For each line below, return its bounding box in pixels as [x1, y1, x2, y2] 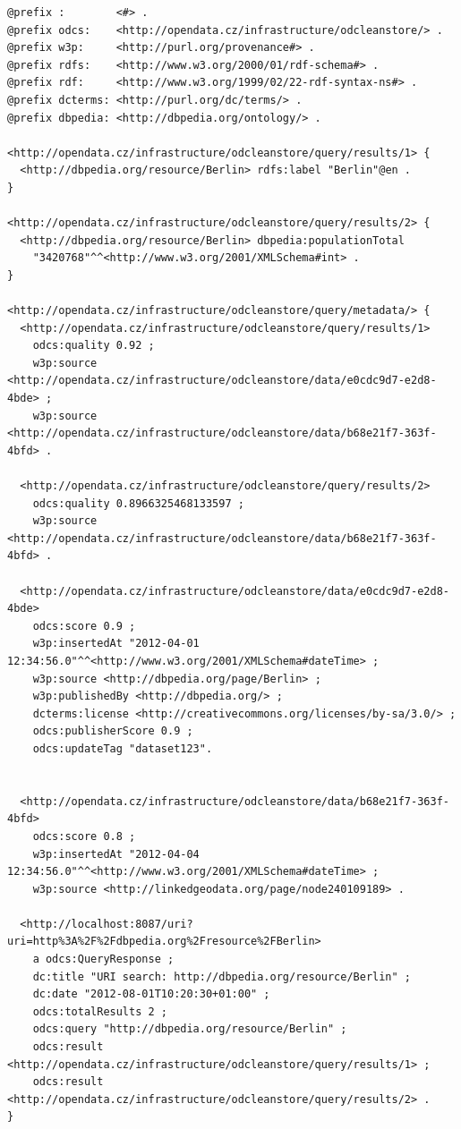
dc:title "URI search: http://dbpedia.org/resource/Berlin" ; [32, 970, 412, 983]
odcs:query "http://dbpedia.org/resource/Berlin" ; [32, 1023, 347, 1036]
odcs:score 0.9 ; [32, 619, 136, 632]
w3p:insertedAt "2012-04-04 [32, 847, 200, 861]
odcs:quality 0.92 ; [32, 339, 155, 352]
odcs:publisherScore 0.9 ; [32, 725, 193, 738]
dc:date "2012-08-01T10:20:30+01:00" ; [32, 988, 270, 1001]
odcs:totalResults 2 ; [32, 1005, 167, 1018]
